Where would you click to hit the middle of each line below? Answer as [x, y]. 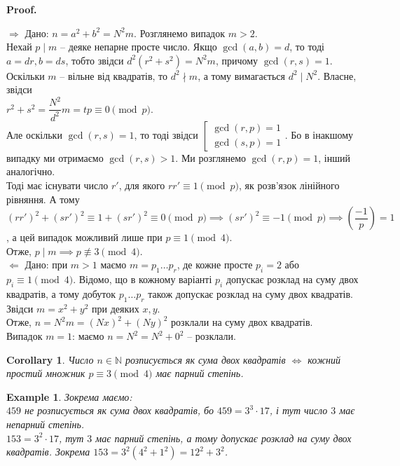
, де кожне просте [215, 265]
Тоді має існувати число [57, 185]
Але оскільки [34, 134]
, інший [334, 157]
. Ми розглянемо [211, 157]
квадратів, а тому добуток [61, 294]
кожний [324, 359]
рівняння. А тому [43, 199]
